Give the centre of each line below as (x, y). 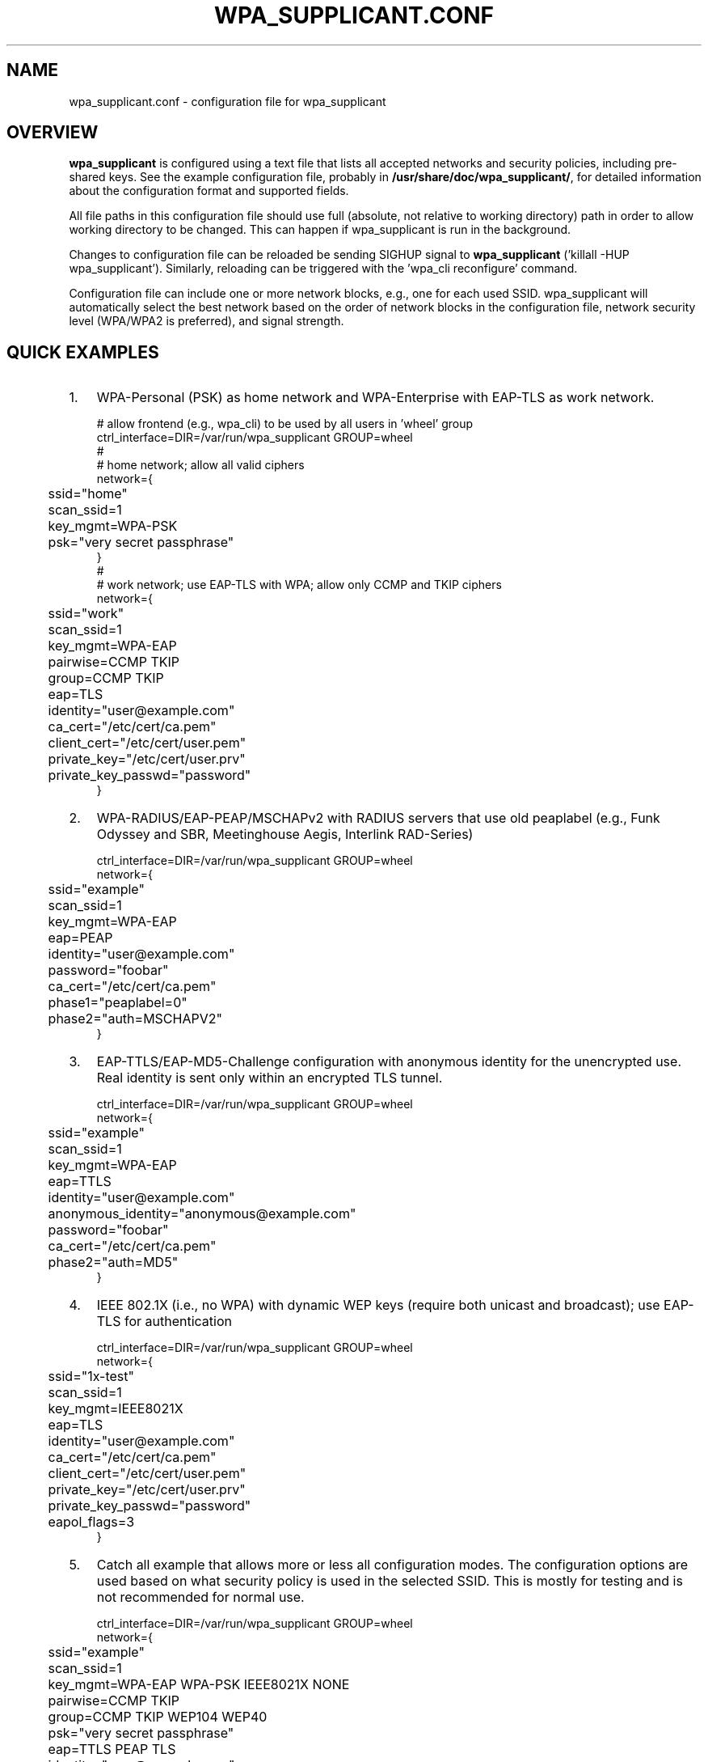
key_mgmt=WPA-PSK (113, 526)
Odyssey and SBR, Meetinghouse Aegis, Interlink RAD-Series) (285, 834)
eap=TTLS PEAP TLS (112, 1749)
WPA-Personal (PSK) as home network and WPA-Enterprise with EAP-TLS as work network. (375, 398)
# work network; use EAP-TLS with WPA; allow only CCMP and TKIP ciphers (299, 585)
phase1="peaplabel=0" (118, 1003)
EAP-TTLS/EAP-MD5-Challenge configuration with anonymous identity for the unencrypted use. (389, 1062)
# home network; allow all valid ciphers (200, 465)
